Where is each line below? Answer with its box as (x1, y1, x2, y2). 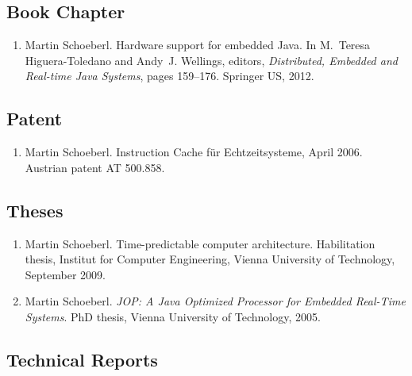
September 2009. (25, 266, 106, 282)
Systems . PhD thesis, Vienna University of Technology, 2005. (25, 308, 321, 324)
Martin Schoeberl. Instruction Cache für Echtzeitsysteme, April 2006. (25, 144, 363, 160)
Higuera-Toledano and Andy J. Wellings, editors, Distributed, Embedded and (25, 52, 398, 68)
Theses (6, 198, 64, 222)
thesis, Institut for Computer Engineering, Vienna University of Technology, (25, 251, 395, 267)
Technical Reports (6, 347, 158, 371)
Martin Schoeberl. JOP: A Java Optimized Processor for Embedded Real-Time (25, 293, 406, 309)
